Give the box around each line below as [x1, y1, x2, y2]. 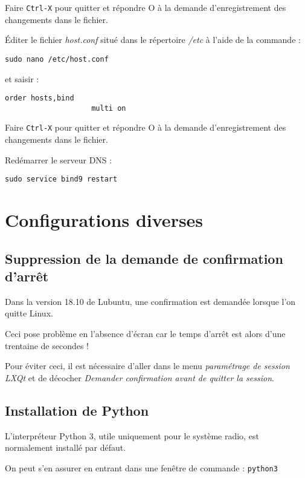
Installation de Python [5, 401, 149, 419]
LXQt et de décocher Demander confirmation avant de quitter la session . [5, 371, 274, 384]
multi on [91, 103, 126, 113]
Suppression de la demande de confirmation [5, 249, 283, 267]
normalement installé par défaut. [5, 441, 126, 454]
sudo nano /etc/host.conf [5, 54, 109, 64]
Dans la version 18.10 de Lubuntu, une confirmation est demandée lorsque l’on [5, 295, 296, 307]
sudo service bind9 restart [5, 175, 118, 184]
